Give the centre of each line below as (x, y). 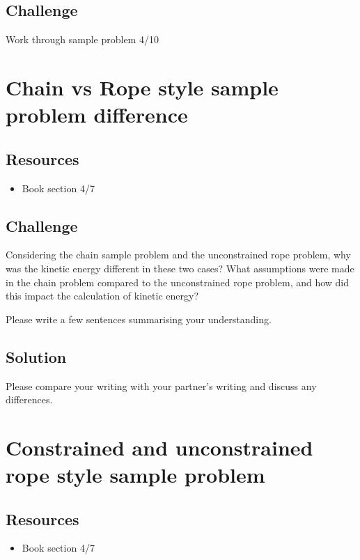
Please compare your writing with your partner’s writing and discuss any (161, 386)
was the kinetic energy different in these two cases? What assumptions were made (180, 268)
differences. (29, 399)
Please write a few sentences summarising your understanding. (139, 319)
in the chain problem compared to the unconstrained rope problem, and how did (178, 282)
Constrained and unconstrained (159, 447)
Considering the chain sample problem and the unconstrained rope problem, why (178, 255)
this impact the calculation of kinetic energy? (102, 296)
